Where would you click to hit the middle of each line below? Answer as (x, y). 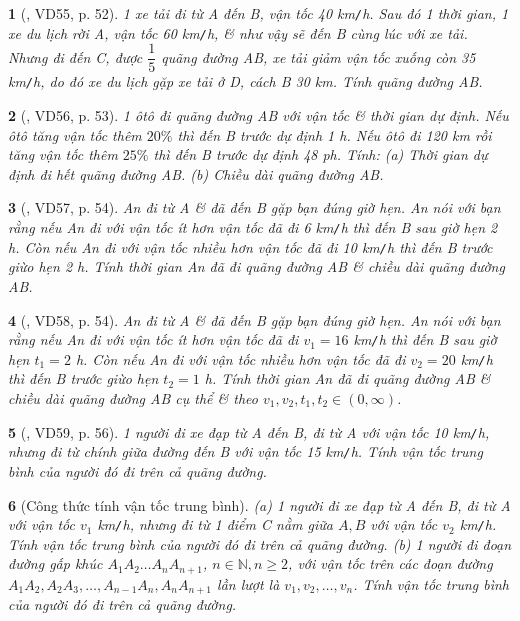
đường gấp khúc (55, 563)
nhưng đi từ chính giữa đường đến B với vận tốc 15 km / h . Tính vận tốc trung (245, 451)
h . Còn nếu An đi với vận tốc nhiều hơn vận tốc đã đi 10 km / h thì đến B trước (250, 246)
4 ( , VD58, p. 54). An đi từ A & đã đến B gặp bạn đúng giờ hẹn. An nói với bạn (254, 319)
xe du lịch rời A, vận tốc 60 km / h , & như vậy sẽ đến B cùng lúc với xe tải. (238, 32)
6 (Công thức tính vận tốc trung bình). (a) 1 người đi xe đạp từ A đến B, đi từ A (259, 504)
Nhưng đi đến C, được (75, 56)
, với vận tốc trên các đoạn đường (390, 563)
